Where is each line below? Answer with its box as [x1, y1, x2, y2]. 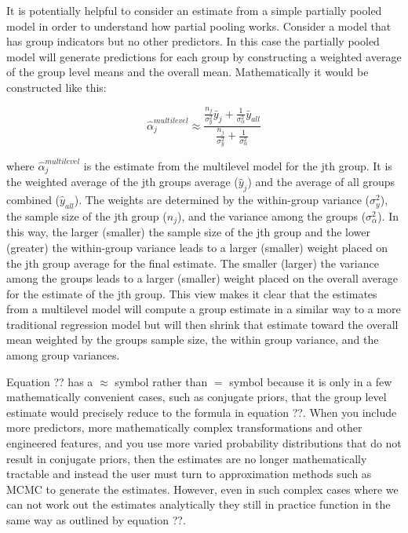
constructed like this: [6, 78, 107, 95]
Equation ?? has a [6, 373, 93, 389]
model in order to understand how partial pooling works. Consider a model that [6, 17, 392, 34]
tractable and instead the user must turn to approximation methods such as [6, 465, 372, 482]
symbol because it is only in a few [229, 373, 392, 389]
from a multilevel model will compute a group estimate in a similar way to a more [6, 301, 401, 317]
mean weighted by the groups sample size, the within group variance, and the [6, 331, 379, 348]
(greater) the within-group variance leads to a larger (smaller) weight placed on [6, 239, 388, 255]
